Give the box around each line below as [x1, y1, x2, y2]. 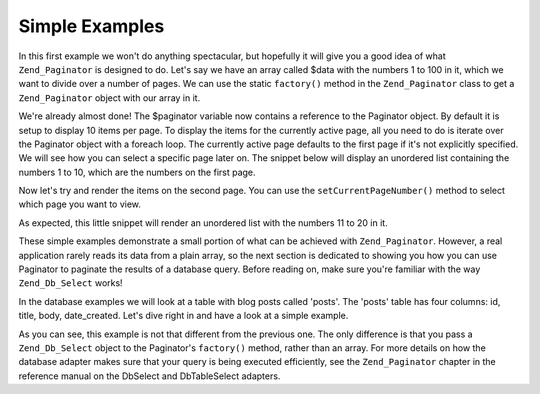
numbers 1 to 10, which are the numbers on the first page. [18, 166, 256, 178]
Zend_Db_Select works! [18, 277, 124, 289]
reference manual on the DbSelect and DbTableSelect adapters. [18, 370, 281, 382]
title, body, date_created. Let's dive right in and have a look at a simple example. [18, 310, 349, 322]
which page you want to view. [18, 198, 142, 210]
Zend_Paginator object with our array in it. [18, 91, 201, 104]
